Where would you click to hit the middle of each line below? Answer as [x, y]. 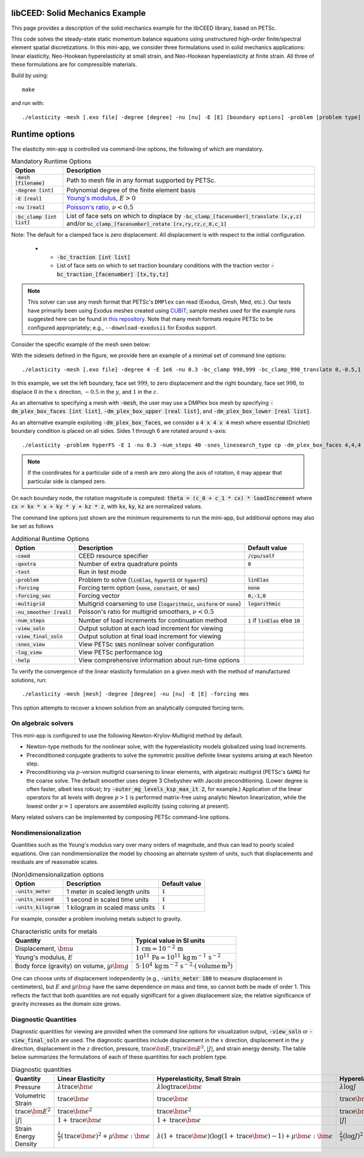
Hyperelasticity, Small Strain [199, 1079]
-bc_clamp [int [36, 217]
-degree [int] [34, 190]
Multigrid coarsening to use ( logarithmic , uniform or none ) [160, 604]
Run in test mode [102, 572]
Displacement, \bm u [44, 948]
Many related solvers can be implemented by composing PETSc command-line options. [121, 817]
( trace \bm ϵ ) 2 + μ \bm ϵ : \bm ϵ [106, 1135]
